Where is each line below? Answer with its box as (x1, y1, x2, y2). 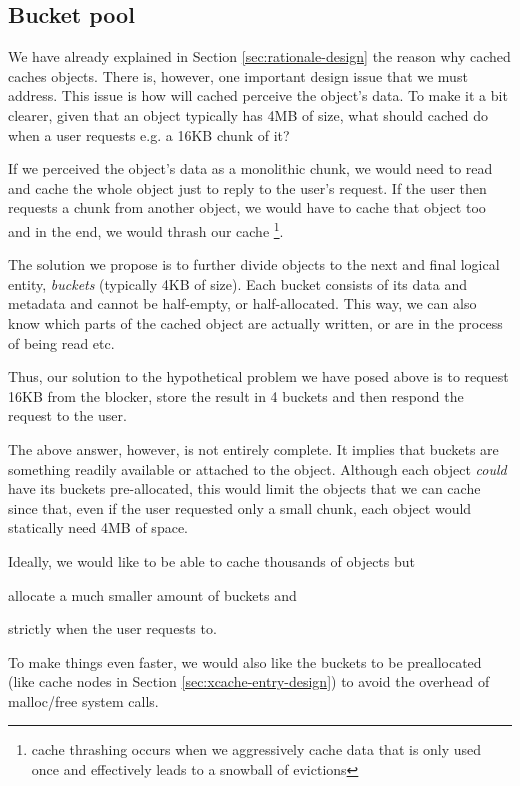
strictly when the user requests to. (8, 618, 217, 639)
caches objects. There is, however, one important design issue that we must (8, 65, 468, 86)
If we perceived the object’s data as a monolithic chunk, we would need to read (8, 158, 493, 179)
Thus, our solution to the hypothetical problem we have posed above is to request (8, 366, 509, 387)
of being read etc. (8, 332, 115, 353)
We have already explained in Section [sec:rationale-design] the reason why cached (8, 46, 511, 67)
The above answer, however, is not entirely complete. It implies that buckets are (8, 438, 499, 459)
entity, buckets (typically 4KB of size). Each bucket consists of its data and (8, 273, 467, 294)
